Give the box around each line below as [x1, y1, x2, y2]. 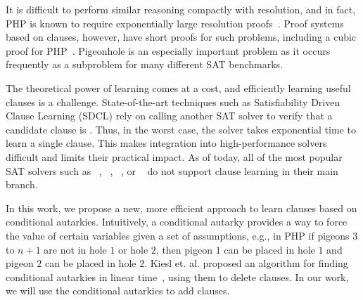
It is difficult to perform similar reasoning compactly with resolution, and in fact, [6, 2, 356, 16]
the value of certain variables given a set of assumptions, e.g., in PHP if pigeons [6, 228, 350, 242]
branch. [6, 177, 38, 192]
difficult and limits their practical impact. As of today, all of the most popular [6, 149, 343, 164]
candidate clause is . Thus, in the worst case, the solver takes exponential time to [6, 122, 356, 136]
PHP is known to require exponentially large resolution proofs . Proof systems [6, 15, 344, 30]
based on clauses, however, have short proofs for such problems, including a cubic [6, 30, 357, 44]
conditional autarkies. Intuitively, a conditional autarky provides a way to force [6, 214, 348, 229]
